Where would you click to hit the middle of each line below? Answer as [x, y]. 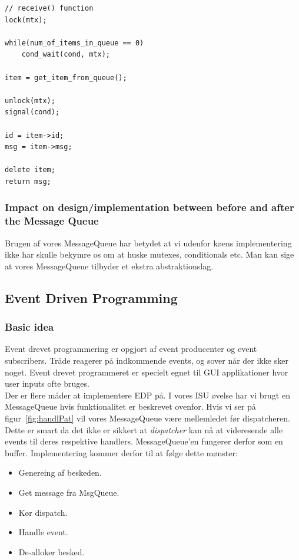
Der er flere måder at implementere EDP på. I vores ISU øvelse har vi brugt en [147, 395]
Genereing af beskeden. [60, 472]
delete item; [30, 170]
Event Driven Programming [91, 297]
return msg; [28, 181]
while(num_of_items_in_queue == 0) [74, 43]
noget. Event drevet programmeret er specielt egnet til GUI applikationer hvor [147, 372]
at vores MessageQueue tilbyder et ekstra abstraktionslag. [109, 266]
